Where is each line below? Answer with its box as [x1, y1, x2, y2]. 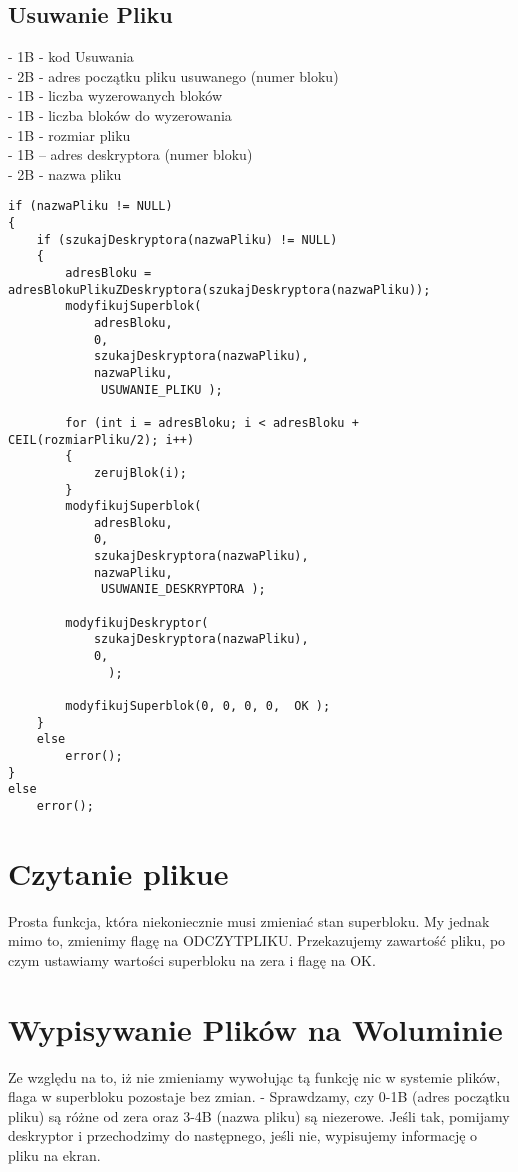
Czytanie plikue [8, 852, 229, 893]
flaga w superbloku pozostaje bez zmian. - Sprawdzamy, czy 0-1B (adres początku [8, 1086, 510, 1107]
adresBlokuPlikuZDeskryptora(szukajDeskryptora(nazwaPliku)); [8, 282, 431, 297]
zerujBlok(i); [93, 465, 187, 480]
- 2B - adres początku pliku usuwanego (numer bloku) [8, 65, 339, 86]
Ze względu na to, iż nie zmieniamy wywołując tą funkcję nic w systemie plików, [8, 1066, 501, 1087]
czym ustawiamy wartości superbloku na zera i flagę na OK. [8, 949, 376, 970]
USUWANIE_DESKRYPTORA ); [101, 582, 266, 597]
